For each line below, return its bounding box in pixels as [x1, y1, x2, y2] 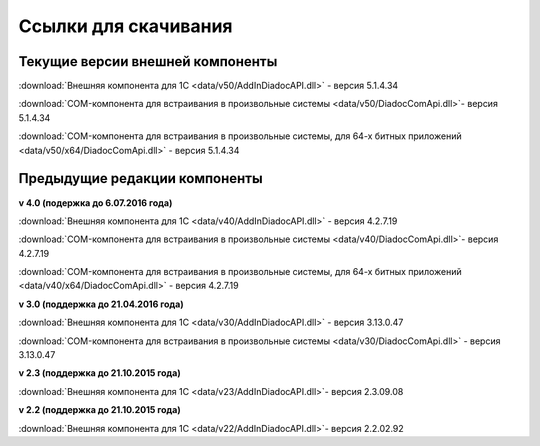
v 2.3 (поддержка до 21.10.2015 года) [18, 367, 181, 379]
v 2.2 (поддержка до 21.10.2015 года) [18, 404, 182, 416]
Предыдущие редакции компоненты [18, 170, 264, 187]
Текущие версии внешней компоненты [18, 53, 278, 70]
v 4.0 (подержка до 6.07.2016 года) [18, 196, 173, 209]
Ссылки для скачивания [18, 15, 234, 37]
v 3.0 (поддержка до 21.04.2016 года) [18, 298, 184, 310]
